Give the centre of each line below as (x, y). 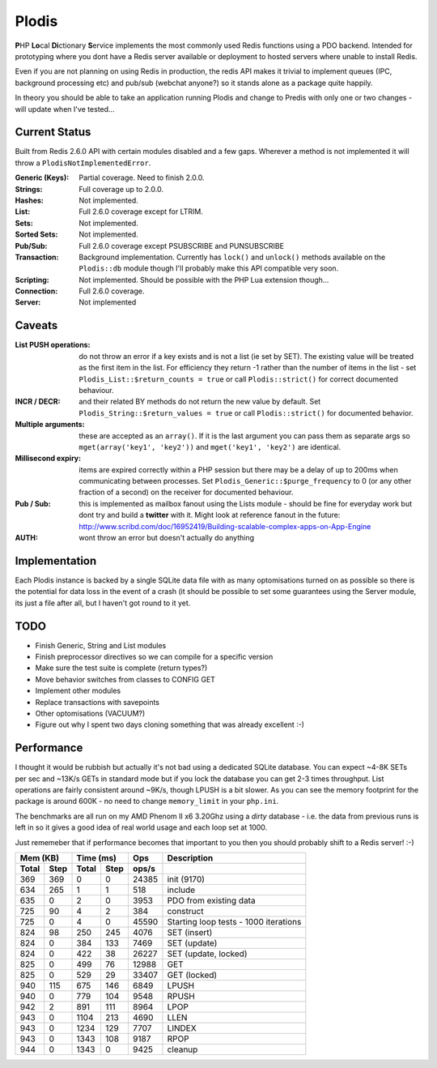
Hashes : (30, 200)
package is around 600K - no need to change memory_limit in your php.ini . (147, 801)
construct (185, 911)
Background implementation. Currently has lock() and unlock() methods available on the (232, 257)
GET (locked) (192, 975)
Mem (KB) (40, 858)
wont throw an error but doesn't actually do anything (167, 538)
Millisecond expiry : (48, 459)
